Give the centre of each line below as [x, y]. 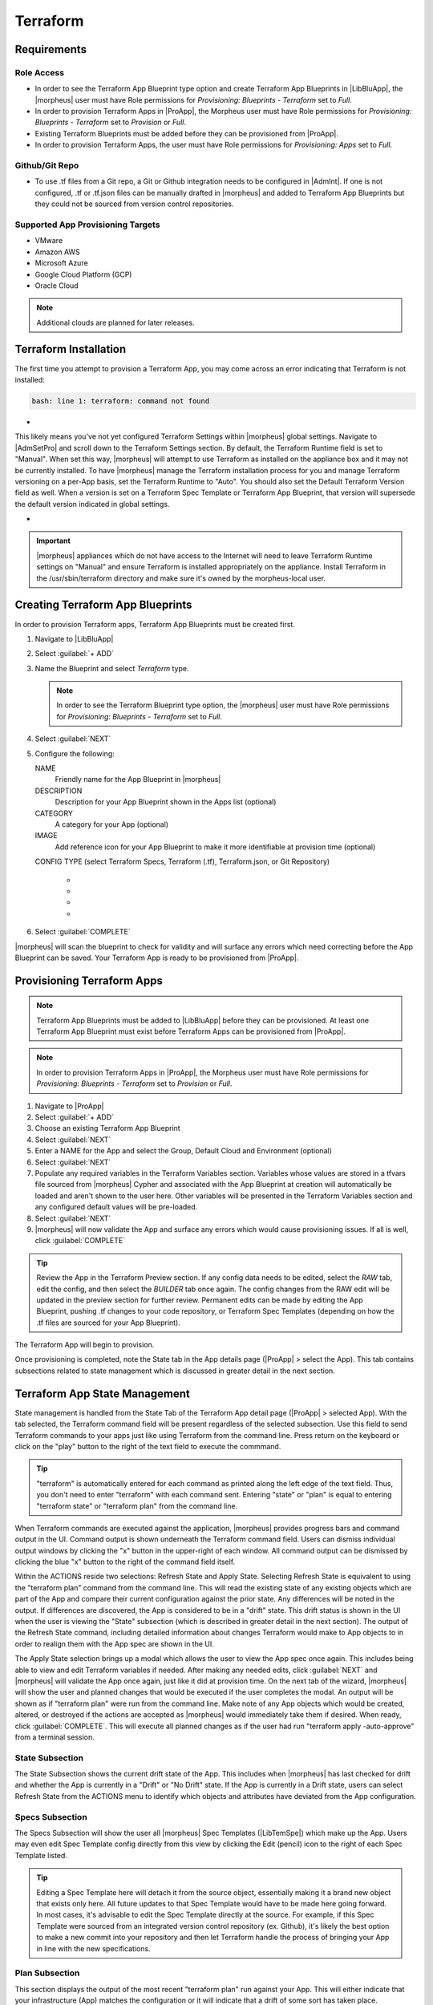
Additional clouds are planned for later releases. [116, 322]
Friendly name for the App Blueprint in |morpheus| [138, 780]
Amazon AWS [57, 252]
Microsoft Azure [61, 263]
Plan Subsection [47, 1973]
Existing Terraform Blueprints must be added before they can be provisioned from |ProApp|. [186, 133]
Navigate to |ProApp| [69, 1106]
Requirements [51, 49]
